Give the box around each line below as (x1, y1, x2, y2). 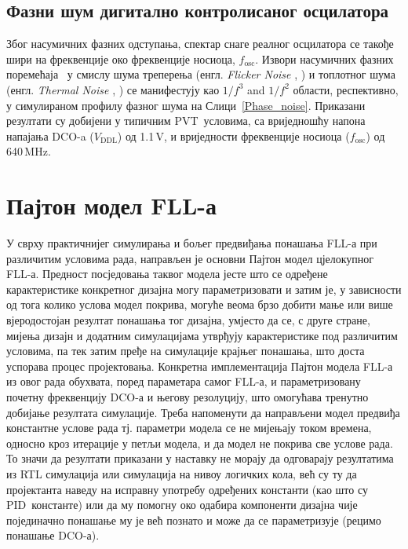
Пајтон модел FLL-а (6, 189, 217, 221)
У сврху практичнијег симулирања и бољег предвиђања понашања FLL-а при (6, 235, 377, 251)
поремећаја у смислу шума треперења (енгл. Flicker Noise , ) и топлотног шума (6, 66, 395, 82)
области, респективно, (293, 81, 399, 97)
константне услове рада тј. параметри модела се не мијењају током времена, (6, 419, 372, 436)
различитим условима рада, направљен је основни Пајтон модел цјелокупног (6, 250, 374, 266)
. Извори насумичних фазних (255, 50, 394, 67)
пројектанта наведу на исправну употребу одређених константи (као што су (6, 481, 368, 497)
